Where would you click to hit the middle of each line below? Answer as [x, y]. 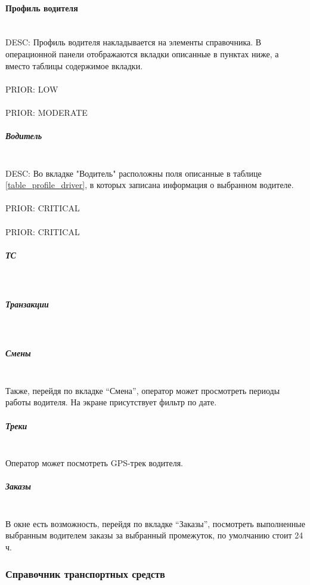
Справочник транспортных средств [85, 573]
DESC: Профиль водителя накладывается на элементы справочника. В [134, 42]
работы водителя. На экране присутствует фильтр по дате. [111, 402]
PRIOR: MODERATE [46, 112]
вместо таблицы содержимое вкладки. [74, 65]
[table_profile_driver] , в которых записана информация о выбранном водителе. [150, 185]
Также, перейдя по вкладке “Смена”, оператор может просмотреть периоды [143, 390]
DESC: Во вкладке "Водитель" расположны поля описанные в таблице [134, 173]
